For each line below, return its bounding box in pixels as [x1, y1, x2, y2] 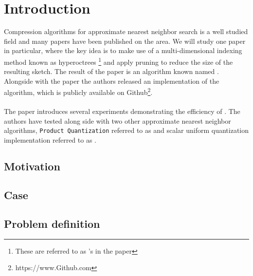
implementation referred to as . [4, 135, 96, 145]
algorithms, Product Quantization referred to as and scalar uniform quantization [4, 125, 249, 135]
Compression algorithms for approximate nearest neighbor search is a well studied [4, 26, 248, 37]
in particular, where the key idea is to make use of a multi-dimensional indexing [4, 45, 242, 55]
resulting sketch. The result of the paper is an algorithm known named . [4, 66, 219, 76]
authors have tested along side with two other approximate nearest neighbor [4, 115, 231, 126]
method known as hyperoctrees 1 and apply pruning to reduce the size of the [4, 55, 233, 67]
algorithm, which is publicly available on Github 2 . [4, 86, 153, 97]
